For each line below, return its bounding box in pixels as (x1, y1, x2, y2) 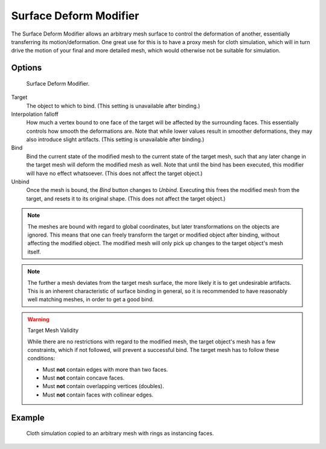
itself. (27, 248, 42, 255)
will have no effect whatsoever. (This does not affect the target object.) (26, 170, 203, 177)
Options (11, 63, 42, 73)
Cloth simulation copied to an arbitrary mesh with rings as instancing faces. (26, 430, 214, 437)
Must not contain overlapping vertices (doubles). (42, 383, 164, 390)
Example (11, 412, 45, 422)
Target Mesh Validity (27, 326, 78, 334)
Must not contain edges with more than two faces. (42, 366, 168, 373)
